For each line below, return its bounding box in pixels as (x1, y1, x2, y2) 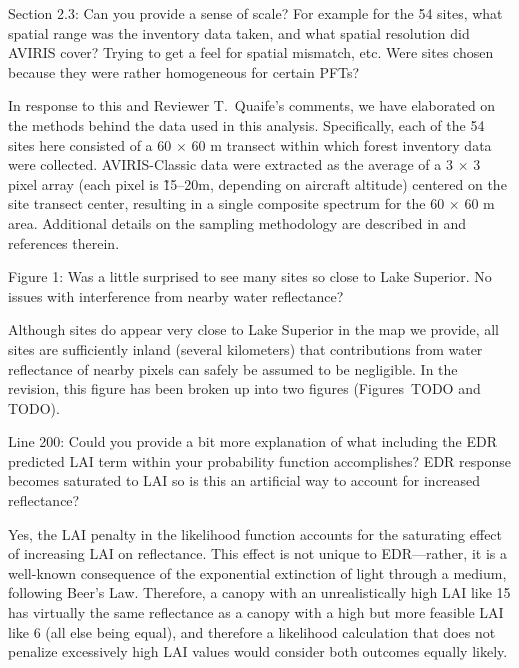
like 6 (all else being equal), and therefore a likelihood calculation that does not (8, 621, 496, 642)
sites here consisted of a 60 (8, 134, 172, 155)
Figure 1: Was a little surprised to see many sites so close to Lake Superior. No (8, 266, 492, 287)
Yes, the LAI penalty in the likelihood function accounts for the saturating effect (8, 523, 503, 544)
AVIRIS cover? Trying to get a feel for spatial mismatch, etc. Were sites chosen (8, 42, 494, 63)
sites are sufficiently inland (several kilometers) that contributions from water (8, 338, 483, 359)
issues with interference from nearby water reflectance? (8, 285, 344, 306)
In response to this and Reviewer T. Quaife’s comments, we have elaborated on (8, 95, 496, 116)
